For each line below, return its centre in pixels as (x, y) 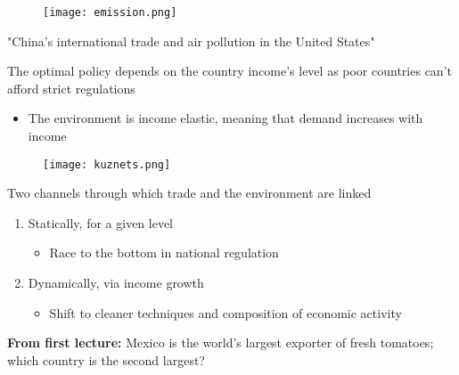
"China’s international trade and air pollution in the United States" (191, 41)
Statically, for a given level (101, 222)
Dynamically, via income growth (116, 283)
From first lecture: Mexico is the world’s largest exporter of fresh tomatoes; (221, 342)
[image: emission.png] (110, 12)
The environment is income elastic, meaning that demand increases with (225, 118)
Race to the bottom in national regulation (164, 253)
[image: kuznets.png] (107, 164)
